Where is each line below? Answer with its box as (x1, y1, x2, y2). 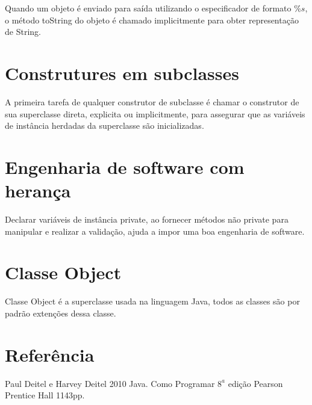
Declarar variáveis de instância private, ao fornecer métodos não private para (5, 213, 289, 225)
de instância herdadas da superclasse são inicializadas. (5, 119, 204, 132)
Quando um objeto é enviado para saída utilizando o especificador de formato (5, 2, 292, 14)
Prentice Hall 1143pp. (5, 389, 85, 401)
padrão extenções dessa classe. (5, 306, 116, 319)
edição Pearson (228, 377, 283, 389)
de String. (5, 25, 41, 38)
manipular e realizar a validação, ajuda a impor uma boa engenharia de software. (5, 224, 305, 237)
